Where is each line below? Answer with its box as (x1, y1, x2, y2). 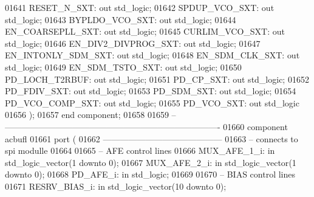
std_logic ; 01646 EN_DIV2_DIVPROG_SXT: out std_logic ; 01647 (5, 36, 261, 49)
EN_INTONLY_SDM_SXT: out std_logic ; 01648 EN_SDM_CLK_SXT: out (5, 49, 300, 61)
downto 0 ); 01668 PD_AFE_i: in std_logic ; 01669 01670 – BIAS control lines (5, 168, 296, 181)
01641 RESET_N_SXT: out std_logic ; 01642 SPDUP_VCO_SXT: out (5, 1, 275, 13)
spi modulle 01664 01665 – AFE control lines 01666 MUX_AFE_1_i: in (5, 144, 275, 157)
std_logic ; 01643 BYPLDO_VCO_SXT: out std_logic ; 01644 (5, 13, 236, 26)
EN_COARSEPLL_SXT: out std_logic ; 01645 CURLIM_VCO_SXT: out (5, 25, 285, 38)
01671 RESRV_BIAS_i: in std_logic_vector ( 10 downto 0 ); (5, 179, 227, 192)
